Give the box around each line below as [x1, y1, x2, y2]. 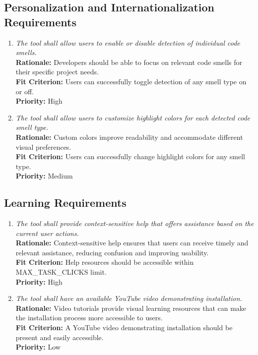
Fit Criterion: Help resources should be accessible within [15, 257, 194, 267]
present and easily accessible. [15, 332, 104, 342]
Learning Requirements [4, 195, 127, 210]
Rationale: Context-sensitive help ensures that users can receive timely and [15, 237, 249, 248]
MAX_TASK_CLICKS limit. [15, 267, 107, 277]
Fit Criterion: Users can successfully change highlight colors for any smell [15, 151, 245, 162]
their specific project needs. [15, 66, 99, 77]
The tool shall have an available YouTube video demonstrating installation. [15, 293, 242, 303]
